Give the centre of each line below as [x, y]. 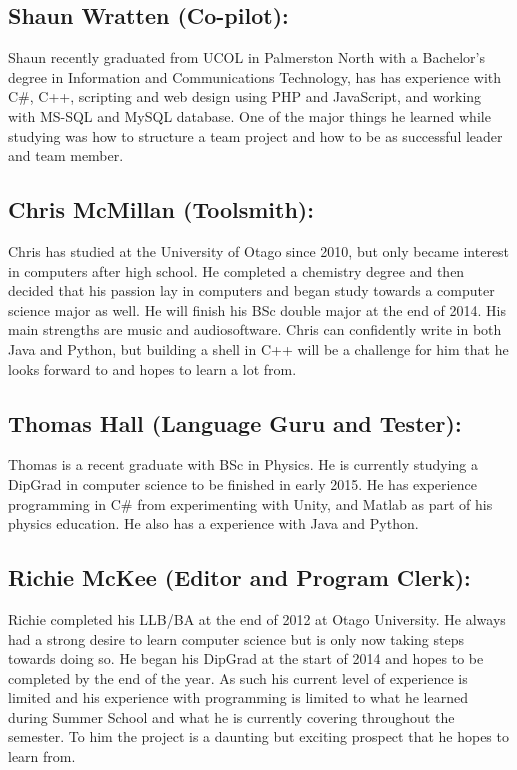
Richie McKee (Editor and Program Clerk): [239, 577]
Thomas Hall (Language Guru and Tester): [235, 422]
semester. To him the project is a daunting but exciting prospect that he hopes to [258, 736]
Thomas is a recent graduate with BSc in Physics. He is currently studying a [243, 464]
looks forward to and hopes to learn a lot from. [152, 368]
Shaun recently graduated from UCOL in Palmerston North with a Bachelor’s [246, 57]
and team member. [66, 155]
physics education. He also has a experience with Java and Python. [213, 523]
